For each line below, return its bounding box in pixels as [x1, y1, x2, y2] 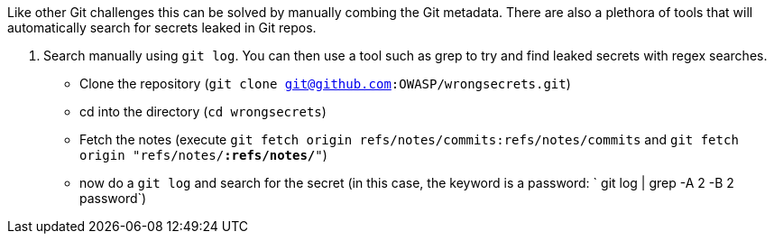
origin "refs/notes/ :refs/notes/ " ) [79, 147, 327, 162]
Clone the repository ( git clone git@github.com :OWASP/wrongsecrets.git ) [79, 76, 571, 91]
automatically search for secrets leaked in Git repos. [7, 20, 317, 35]
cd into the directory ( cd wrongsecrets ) [79, 104, 327, 119]
